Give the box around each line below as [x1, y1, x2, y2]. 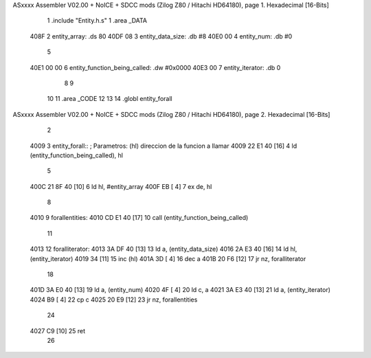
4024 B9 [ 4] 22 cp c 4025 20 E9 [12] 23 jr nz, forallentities [30, 295, 198, 304]
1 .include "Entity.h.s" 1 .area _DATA [47, 16, 148, 25]
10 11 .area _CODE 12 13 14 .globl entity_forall [47, 95, 172, 103]
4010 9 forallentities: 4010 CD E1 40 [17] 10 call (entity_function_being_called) [30, 214, 249, 222]
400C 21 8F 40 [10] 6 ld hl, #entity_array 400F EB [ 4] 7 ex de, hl [30, 182, 212, 190]
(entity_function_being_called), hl [30, 151, 124, 159]
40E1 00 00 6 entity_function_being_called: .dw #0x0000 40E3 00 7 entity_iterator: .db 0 [30, 63, 281, 71]
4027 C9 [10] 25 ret [30, 326, 86, 335]
